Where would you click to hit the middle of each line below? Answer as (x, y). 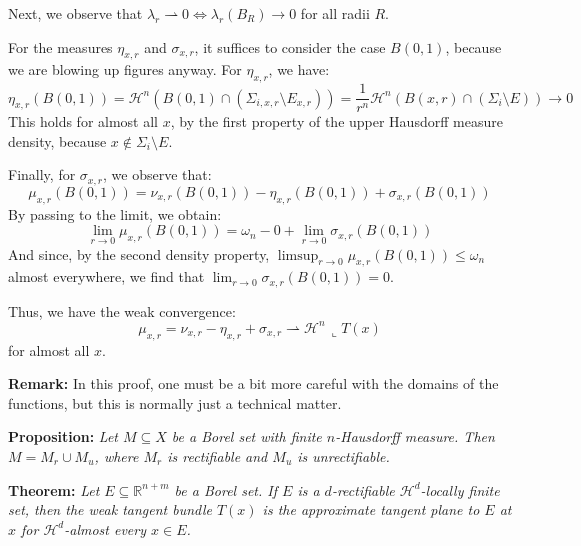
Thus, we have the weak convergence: (122, 310)
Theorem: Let (54, 489)
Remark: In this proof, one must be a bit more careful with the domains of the (253, 383)
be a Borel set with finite (246, 436)
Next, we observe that (75, 13)
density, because (57, 140)
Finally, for (42, 174)
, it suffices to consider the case (290, 46)
